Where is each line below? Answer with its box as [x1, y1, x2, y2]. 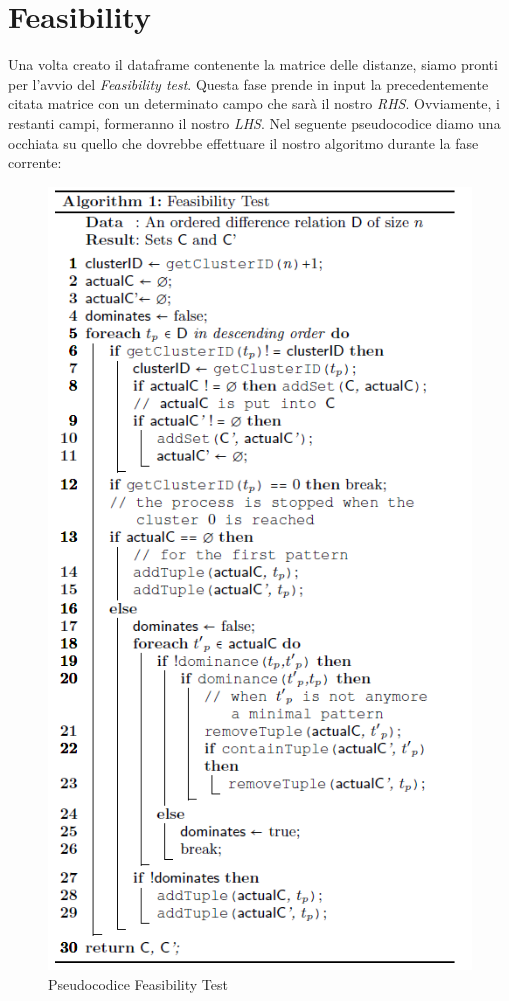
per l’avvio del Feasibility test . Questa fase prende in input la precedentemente [8, 73, 489, 94]
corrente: [8, 152, 62, 173]
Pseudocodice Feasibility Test [48, 973, 228, 994]
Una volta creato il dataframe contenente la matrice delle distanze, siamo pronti [8, 54, 498, 75]
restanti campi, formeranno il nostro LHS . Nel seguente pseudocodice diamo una [8, 112, 501, 133]
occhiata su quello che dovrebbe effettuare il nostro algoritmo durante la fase [8, 132, 479, 153]
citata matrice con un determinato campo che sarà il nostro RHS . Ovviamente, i [8, 93, 500, 114]
